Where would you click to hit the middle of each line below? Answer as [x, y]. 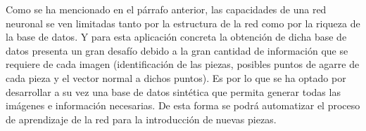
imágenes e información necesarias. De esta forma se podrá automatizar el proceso [183, 105]
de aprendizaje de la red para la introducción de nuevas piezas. [141, 119]
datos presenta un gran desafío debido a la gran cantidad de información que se [177, 50]
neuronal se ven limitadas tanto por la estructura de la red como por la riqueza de [183, 23]
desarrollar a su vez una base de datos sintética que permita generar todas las [173, 91]
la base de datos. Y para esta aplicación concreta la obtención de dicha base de [176, 37]
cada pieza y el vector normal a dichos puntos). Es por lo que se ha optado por [176, 77]
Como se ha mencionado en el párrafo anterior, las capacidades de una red [166, 9]
